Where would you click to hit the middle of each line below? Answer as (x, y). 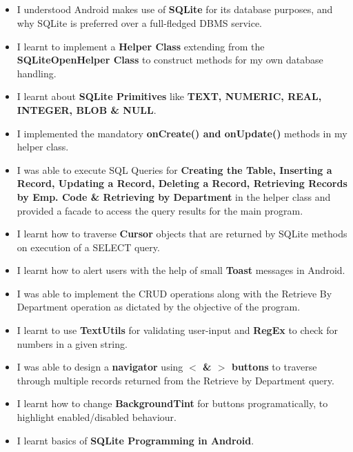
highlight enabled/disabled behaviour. (97, 417)
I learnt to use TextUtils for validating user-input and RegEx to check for (177, 330)
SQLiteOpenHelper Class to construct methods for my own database (170, 60)
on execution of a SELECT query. (88, 247)
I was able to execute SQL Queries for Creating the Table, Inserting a (174, 169)
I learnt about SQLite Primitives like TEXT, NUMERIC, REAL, (169, 96)
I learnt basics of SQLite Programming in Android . (135, 440)
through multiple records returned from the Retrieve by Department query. (175, 380)
